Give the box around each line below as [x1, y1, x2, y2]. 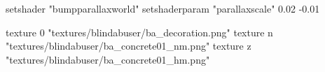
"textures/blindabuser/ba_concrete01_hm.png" [6, 52, 210, 66]
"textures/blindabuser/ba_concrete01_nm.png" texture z [6, 38, 251, 53]
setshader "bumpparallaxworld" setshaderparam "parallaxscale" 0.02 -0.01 [6, 1, 320, 15]
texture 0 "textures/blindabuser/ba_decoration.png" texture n [6, 24, 273, 39]
